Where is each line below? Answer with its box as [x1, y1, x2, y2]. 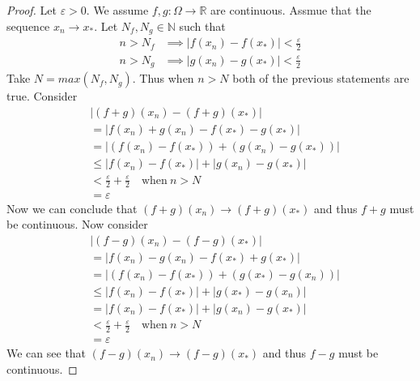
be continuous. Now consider [6, 216, 148, 233]
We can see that [6, 345, 87, 362]
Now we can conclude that [6, 199, 138, 216]
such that [179, 17, 226, 34]
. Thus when [132, 70, 194, 87]
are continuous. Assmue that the [210, 2, 371, 18]
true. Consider [6, 88, 78, 105]
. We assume [86, 2, 149, 18]
